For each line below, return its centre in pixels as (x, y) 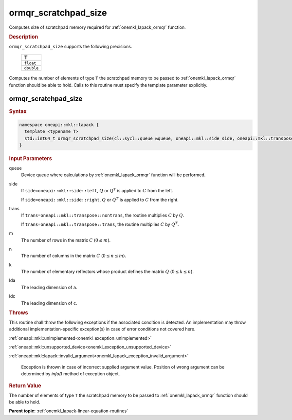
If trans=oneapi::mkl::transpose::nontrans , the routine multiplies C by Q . (103, 215)
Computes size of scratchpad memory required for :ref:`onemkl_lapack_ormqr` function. (97, 27)
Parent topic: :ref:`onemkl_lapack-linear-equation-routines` (69, 411)
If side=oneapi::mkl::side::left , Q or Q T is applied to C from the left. (97, 191)
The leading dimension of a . (49, 287)
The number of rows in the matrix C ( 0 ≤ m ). (66, 240)
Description (24, 37)
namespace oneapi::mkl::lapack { (59, 125)
